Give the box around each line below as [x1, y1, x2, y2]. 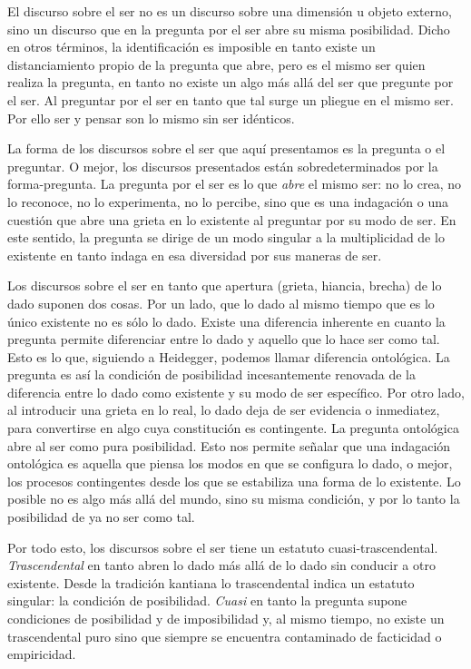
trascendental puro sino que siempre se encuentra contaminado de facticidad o [7, 626, 442, 645]
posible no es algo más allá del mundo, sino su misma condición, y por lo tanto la [7, 489, 460, 508]
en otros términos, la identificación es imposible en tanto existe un [7, 37, 376, 56]
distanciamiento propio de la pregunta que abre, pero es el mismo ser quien [7, 54, 426, 74]
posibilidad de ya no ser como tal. [7, 507, 195, 526]
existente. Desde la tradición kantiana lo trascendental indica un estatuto [7, 573, 415, 592]
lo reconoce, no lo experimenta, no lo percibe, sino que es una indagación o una [7, 192, 448, 211]
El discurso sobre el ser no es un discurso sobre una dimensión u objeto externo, [7, 2, 452, 20]
